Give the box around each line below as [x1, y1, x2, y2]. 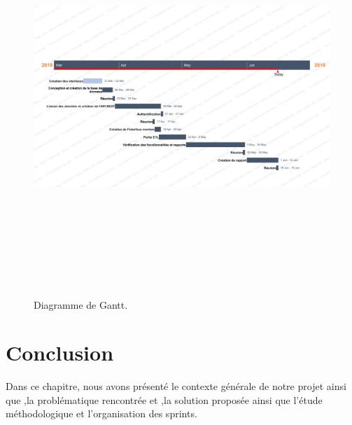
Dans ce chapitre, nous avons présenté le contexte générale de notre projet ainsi [6, 379, 346, 393]
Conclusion [6, 338, 114, 367]
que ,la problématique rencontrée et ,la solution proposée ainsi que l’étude [6, 392, 323, 407]
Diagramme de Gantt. [34, 297, 128, 312]
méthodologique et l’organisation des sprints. [6, 406, 197, 421]
